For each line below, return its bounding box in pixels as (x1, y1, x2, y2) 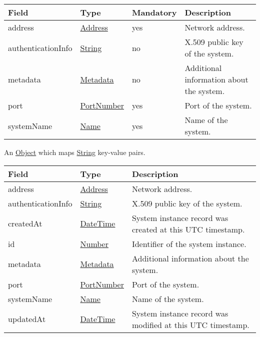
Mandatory (131, 6, 177, 18)
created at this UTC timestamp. (131, 223, 245, 235)
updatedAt (8, 313, 46, 325)
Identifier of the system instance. (131, 237, 246, 249)
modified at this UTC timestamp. (131, 318, 249, 330)
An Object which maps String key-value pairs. (4, 147, 145, 157)
